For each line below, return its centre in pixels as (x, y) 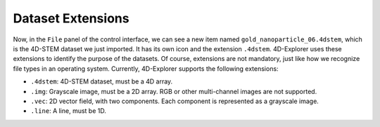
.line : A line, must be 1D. (69, 111)
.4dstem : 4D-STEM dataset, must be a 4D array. (102, 81)
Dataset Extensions (71, 18)
